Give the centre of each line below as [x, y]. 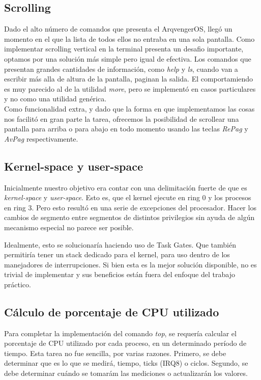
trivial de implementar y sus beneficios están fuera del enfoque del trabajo [120, 274]
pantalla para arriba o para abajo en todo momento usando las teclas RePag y [126, 129]
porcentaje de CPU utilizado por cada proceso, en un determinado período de [125, 343]
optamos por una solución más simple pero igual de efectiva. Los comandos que [128, 58]
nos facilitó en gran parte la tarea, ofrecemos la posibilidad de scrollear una [122, 118]
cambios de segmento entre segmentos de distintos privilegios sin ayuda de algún [129, 217]
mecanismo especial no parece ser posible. [69, 227]
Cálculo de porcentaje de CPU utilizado [112, 311]
